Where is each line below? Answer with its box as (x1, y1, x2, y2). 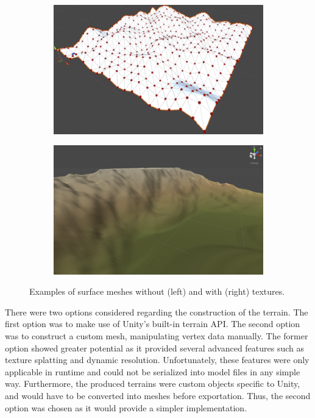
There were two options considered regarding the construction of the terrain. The (5, 305, 308, 318)
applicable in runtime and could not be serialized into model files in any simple (5, 365, 300, 378)
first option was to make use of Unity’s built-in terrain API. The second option (5, 317, 300, 330)
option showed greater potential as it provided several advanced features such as (5, 341, 305, 354)
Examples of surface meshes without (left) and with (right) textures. (29, 285, 285, 298)
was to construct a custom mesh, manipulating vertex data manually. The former (5, 330, 308, 342)
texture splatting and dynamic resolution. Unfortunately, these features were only (5, 353, 310, 366)
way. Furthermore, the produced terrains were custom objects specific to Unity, (5, 377, 300, 390)
